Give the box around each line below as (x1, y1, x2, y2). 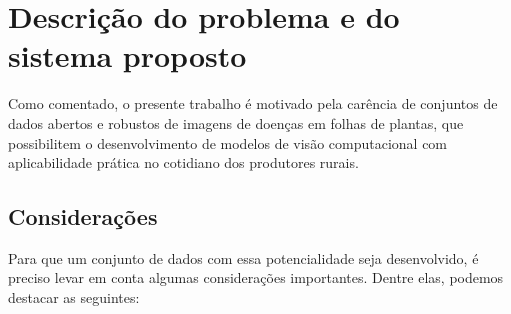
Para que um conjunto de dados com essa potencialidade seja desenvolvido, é (8, 247, 479, 268)
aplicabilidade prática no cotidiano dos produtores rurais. (8, 152, 359, 173)
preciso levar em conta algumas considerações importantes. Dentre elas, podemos (8, 267, 504, 288)
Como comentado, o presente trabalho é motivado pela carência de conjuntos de (8, 93, 498, 114)
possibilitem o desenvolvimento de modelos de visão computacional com (8, 132, 448, 153)
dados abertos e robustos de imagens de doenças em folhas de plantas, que (8, 112, 464, 133)
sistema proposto (8, 35, 247, 76)
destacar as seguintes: (8, 287, 140, 308)
